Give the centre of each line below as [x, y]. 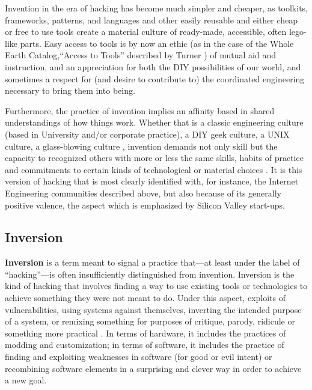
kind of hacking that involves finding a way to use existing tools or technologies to [156, 286]
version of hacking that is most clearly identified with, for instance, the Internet [152, 181]
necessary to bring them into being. [70, 90]
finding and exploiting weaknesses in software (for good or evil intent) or [139, 357]
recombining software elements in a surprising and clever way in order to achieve [153, 368]
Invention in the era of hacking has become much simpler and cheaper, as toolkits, [157, 8]
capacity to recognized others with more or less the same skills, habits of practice [154, 158]
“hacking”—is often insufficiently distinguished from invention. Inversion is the [150, 274]
